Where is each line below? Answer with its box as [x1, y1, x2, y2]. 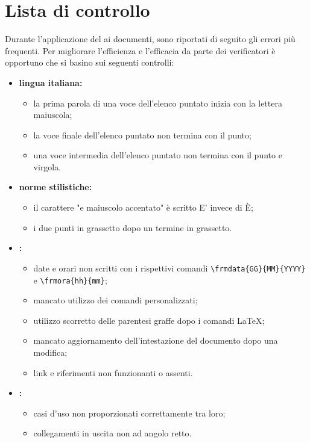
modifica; [33, 345, 68, 358]
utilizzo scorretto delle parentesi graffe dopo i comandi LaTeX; [33, 314, 265, 326]
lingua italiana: [19, 76, 83, 88]
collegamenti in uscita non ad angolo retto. [33, 427, 192, 439]
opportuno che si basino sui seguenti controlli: [5, 56, 174, 69]
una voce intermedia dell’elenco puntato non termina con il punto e [33, 149, 282, 161]
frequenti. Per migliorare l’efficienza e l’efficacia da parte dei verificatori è [5, 44, 276, 57]
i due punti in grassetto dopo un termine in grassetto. [33, 221, 232, 234]
